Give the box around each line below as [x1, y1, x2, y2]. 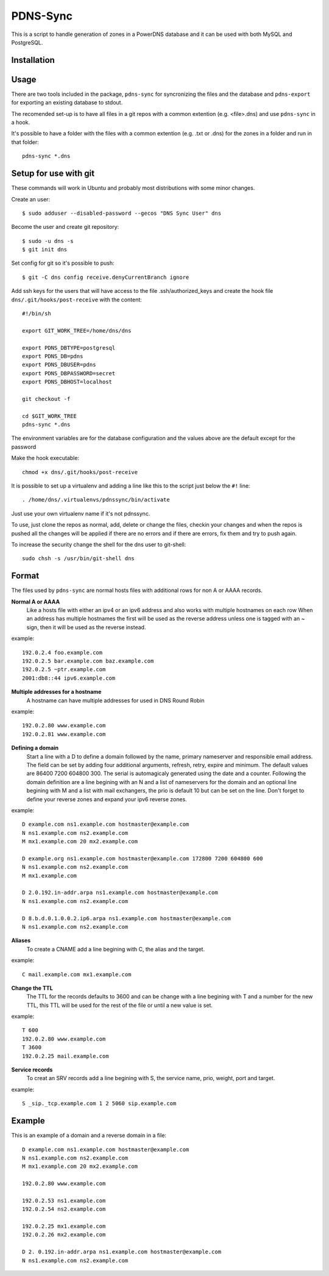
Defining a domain [11, 744, 59, 752]
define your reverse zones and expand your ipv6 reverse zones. [26, 795, 187, 802]
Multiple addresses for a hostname [11, 688, 102, 696]
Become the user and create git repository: [11, 223, 119, 231]
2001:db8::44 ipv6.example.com [22, 674, 116, 682]
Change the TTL [11, 984, 53, 992]
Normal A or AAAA [11, 598, 60, 605]
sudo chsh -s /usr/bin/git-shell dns [22, 555, 135, 562]
